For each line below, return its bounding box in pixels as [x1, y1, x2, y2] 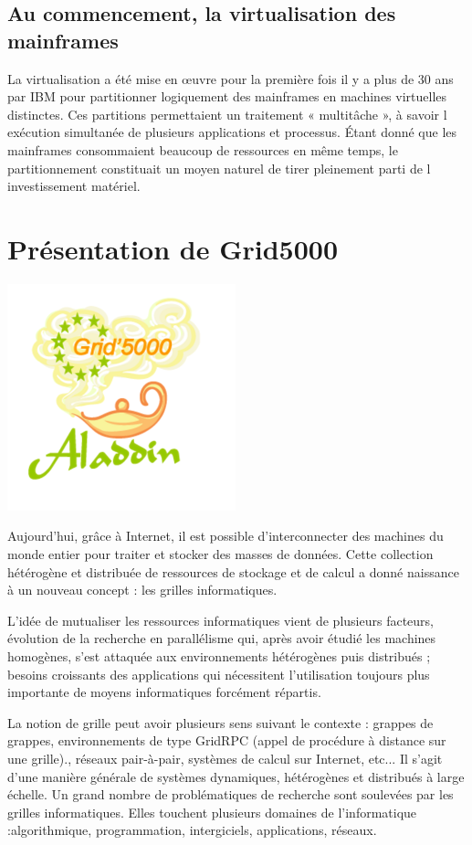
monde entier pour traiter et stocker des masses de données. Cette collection [7, 544, 434, 564]
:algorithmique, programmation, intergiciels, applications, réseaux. [7, 820, 377, 840]
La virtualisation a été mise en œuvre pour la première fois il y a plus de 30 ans [7, 69, 454, 88]
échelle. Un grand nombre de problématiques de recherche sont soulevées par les [7, 785, 454, 804]
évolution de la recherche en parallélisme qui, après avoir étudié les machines [7, 628, 436, 648]
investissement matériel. [7, 176, 141, 195]
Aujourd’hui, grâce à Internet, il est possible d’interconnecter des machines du [7, 526, 444, 545]
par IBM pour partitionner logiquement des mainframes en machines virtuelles [7, 87, 447, 106]
